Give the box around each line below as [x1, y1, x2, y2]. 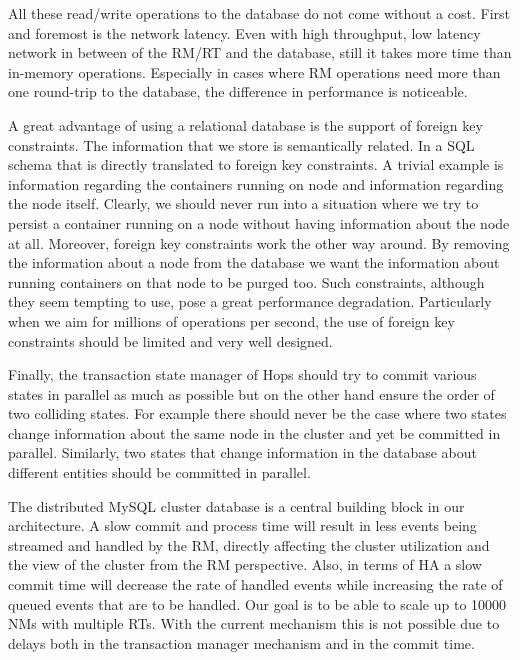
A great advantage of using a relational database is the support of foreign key [8, 114, 483, 135]
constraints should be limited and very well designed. [8, 330, 333, 351]
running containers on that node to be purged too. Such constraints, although [8, 271, 485, 292]
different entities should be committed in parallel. [8, 462, 311, 483]
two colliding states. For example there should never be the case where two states [8, 403, 507, 424]
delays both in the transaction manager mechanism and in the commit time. [8, 632, 475, 653]
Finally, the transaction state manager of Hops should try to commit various [8, 364, 477, 385]
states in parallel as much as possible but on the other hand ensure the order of [8, 383, 495, 404]
